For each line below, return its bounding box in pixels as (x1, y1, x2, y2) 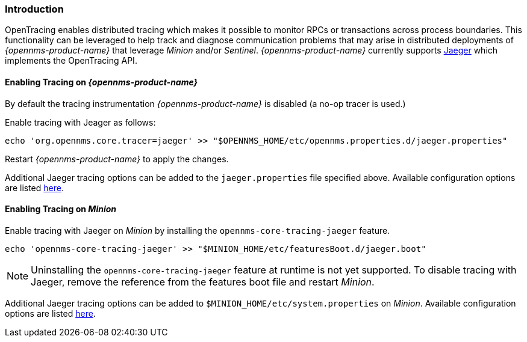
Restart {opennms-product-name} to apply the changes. (5, 153, 229, 164)
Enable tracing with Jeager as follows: (5, 117, 156, 127)
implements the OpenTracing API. (5, 55, 137, 66)
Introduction (5, 3, 64, 15)
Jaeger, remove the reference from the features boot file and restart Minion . (31, 275, 375, 288)
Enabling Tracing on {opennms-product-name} (5, 76, 198, 87)
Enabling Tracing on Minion (5, 204, 117, 215)
